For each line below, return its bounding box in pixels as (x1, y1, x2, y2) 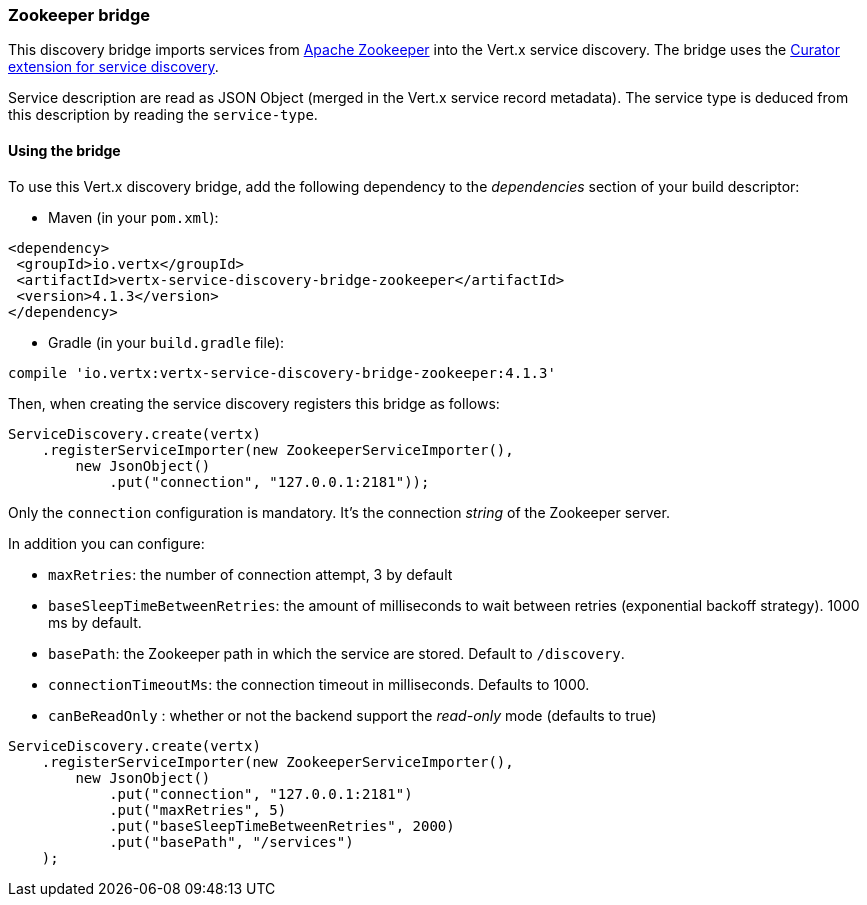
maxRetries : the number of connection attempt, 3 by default (48, 565, 453, 583)
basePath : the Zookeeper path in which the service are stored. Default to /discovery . (48, 644, 625, 662)
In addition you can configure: (8, 534, 205, 552)
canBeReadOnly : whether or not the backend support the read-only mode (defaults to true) (48, 706, 657, 724)
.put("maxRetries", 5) (109, 801, 287, 818)
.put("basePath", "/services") (109, 833, 354, 850)
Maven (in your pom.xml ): (48, 208, 219, 226)
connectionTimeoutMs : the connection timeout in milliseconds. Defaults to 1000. (48, 675, 590, 693)
